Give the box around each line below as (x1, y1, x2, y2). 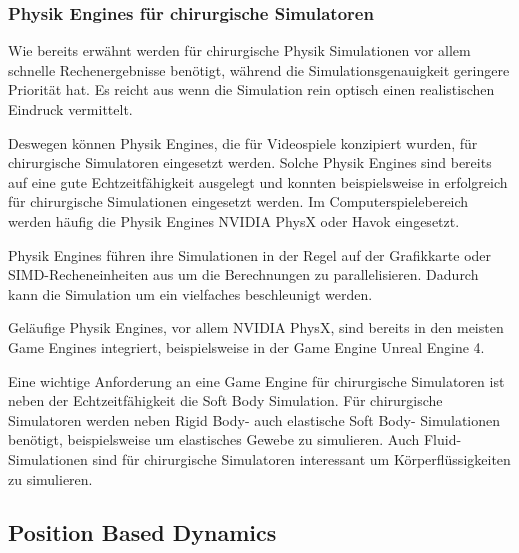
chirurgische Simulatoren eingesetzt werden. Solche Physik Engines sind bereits (8, 152, 492, 173)
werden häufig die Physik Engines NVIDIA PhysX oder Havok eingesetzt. (8, 210, 460, 231)
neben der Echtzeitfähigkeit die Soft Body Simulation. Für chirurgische (8, 390, 443, 411)
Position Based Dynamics (8, 517, 277, 548)
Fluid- (423, 429, 462, 450)
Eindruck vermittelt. (8, 99, 133, 119)
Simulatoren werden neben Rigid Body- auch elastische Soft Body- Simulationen (8, 409, 500, 430)
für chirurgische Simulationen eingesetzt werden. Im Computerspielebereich (8, 191, 469, 212)
